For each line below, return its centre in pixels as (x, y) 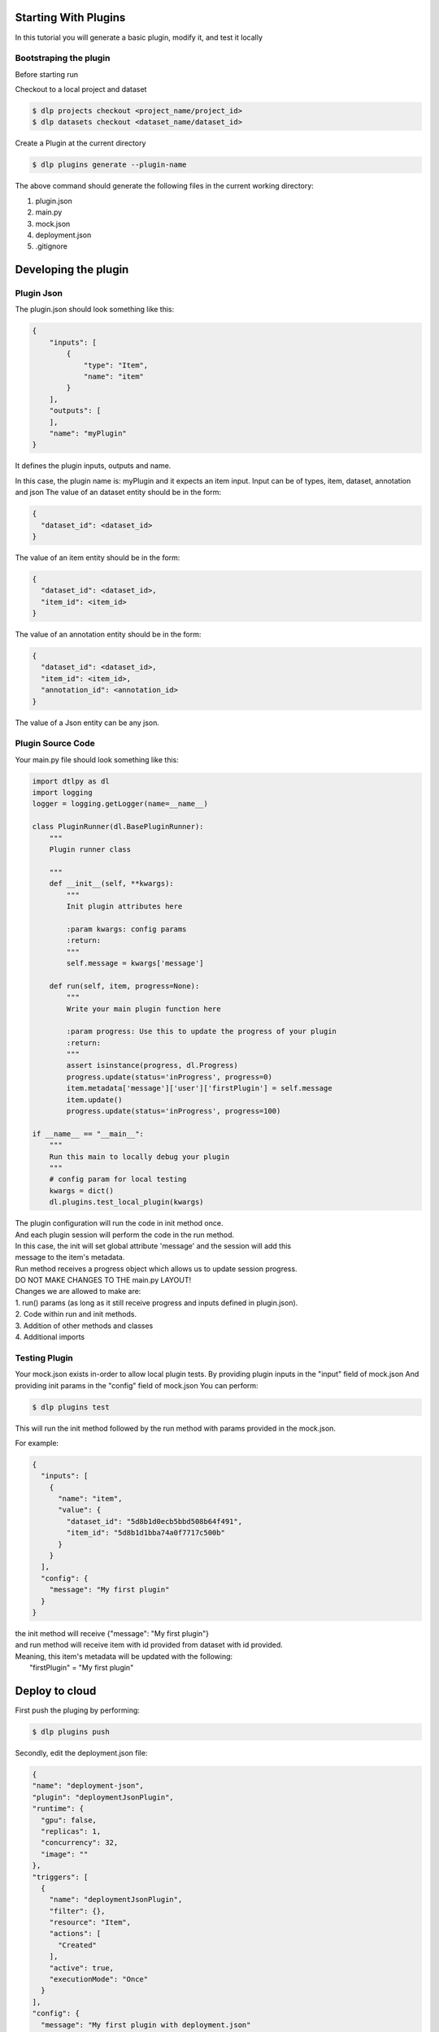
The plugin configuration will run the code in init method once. (119, 1223)
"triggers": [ (60, 1877)
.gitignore (52, 246)
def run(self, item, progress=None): (124, 986)
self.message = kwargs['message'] (135, 963)
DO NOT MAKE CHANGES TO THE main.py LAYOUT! (103, 1280)
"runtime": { (58, 1809)
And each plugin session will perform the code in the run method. (125, 1235)
